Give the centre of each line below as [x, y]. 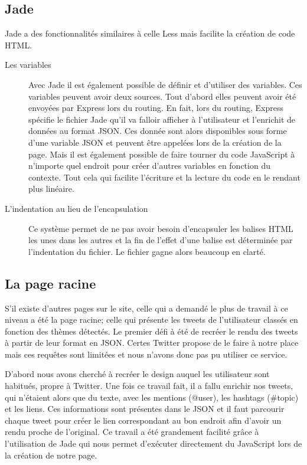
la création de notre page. [51, 455]
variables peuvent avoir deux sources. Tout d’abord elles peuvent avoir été [162, 96]
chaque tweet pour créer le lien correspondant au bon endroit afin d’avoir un [143, 420]
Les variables [28, 65]
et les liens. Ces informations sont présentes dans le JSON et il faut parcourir [145, 409]
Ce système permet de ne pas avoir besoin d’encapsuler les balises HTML [161, 228]
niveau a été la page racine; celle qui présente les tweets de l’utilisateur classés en [151, 320]
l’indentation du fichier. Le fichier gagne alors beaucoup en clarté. [147, 251]
